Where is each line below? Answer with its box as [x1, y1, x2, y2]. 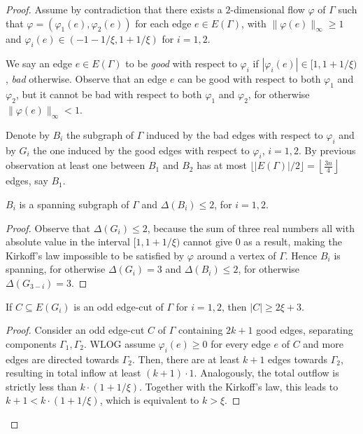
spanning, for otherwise [6, 262, 106, 276]
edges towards [268, 351, 328, 366]
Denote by [6, 127, 50, 142]
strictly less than [6, 379, 77, 393]
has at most [197, 158, 247, 172]
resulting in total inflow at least [6, 365, 141, 380]
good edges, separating [256, 323, 353, 337]
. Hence [285, 247, 318, 262]
